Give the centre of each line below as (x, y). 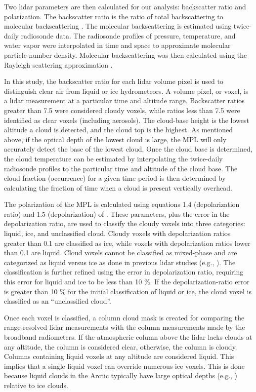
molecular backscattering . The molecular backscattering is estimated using (118, 26)
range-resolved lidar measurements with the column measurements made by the (125, 327)
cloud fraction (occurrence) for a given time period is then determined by (115, 178)
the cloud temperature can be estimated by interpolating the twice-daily (113, 158)
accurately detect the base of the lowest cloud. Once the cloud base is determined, (128, 149)
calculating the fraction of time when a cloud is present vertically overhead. (118, 187)
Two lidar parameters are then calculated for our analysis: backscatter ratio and (125, 6)
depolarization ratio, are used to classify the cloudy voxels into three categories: (125, 223)
